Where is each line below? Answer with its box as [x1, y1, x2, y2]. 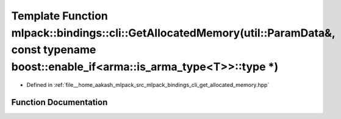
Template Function [11, 9, 108, 22]
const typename [11, 43, 96, 57]
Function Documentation [11, 97, 108, 107]
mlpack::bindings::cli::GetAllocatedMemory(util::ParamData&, [11, 26, 336, 39]
